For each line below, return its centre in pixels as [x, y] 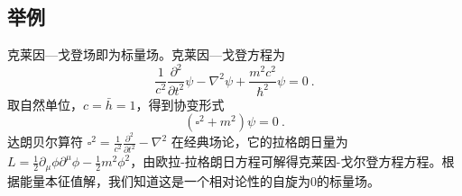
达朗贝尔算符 [45, 142]
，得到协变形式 [180, 104]
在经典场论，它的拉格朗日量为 [259, 142]
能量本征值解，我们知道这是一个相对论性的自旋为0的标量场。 [199, 180]
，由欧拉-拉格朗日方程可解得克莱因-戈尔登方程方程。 [286, 161]
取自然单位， [45, 104]
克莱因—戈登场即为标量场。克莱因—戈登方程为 [146, 54]
